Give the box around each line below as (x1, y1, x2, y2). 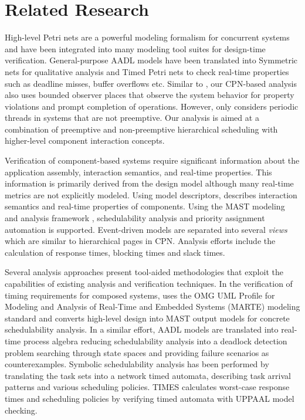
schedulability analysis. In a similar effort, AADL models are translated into (5, 323, 279, 336)
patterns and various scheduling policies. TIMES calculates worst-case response (5, 381, 290, 393)
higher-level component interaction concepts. (5, 134, 165, 147)
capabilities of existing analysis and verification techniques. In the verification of (5, 277, 293, 289)
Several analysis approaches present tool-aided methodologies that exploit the (5, 266, 283, 278)
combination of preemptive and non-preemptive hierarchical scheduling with (5, 123, 278, 135)
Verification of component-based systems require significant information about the (5, 154, 300, 167)
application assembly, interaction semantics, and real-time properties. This (5, 165, 272, 178)
